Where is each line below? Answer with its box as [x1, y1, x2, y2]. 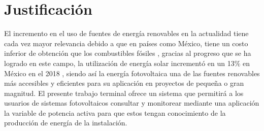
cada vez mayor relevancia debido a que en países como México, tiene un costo [4, 38, 248, 48]
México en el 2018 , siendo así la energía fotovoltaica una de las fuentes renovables [4, 68, 260, 78]
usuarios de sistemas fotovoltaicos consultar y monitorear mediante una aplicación [4, 97, 259, 108]
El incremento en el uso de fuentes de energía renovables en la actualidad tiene [4, 28, 249, 39]
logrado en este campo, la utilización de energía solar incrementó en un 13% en [4, 57, 250, 68]
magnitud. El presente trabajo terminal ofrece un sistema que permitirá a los [4, 87, 244, 98]
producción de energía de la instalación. [4, 117, 127, 128]
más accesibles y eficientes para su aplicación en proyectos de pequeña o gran [4, 78, 244, 88]
